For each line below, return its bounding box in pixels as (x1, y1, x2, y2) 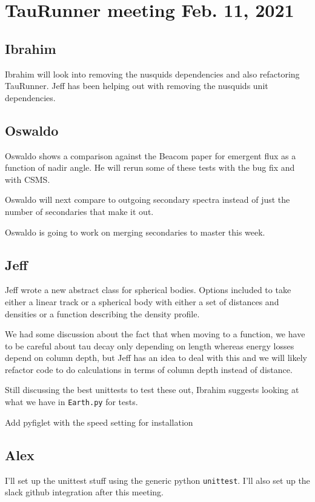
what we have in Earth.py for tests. (5, 395, 138, 408)
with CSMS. (5, 173, 50, 185)
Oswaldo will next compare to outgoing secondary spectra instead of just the (5, 193, 290, 206)
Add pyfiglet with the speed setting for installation (5, 415, 193, 428)
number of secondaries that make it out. (5, 205, 154, 217)
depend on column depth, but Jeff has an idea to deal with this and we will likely (5, 351, 307, 364)
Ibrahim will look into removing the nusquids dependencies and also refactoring (5, 67, 300, 80)
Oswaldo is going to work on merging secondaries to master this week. (5, 225, 265, 238)
